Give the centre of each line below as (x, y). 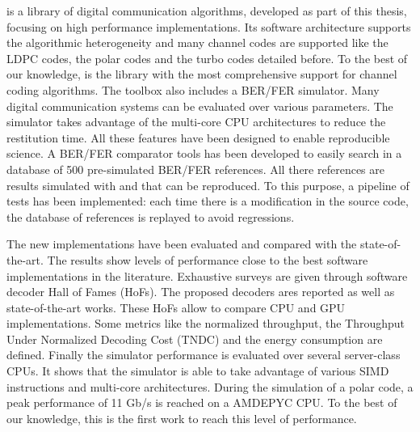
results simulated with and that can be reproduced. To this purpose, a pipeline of (208, 185)
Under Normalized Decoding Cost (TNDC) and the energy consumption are (195, 339)
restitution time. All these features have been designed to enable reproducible (198, 137)
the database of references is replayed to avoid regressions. (151, 216)
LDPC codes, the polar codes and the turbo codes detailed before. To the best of (207, 58)
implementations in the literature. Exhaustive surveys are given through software (207, 275)
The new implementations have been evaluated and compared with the (182, 244)
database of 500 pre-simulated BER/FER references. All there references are (195, 169)
